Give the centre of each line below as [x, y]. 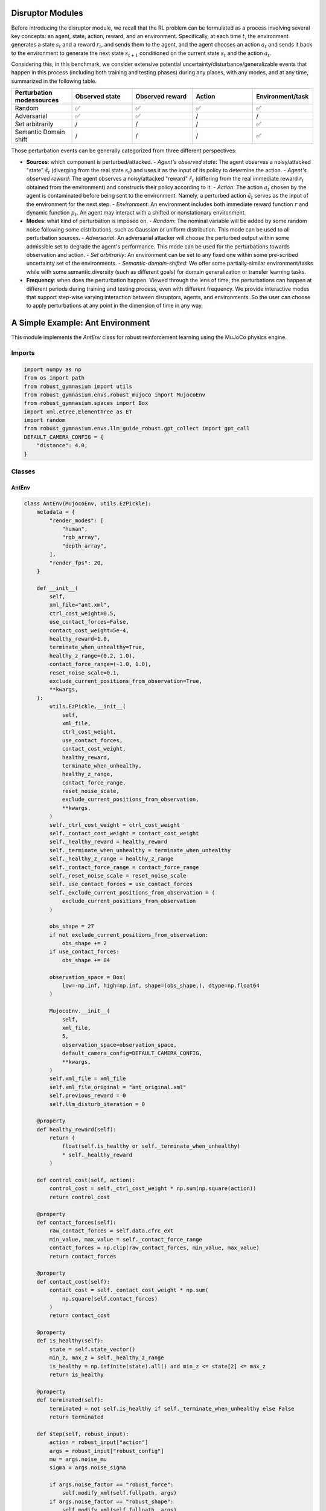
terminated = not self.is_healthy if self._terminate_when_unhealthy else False [172, 1409]
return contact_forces [83, 1256]
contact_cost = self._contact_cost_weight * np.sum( [129, 1290]
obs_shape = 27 [72, 927]
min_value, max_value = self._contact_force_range [126, 1239]
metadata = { [56, 512]
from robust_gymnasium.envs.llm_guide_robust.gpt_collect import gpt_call [137, 429]
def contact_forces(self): [77, 1222]
